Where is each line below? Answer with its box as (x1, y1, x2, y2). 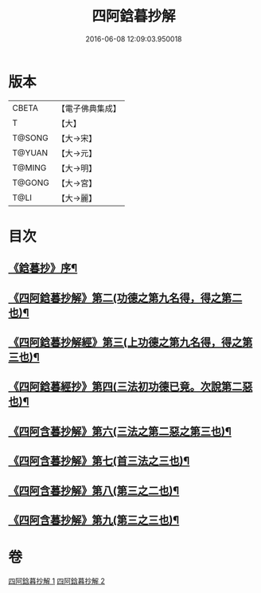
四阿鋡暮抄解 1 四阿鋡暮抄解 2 (8, 575, 106, 586)
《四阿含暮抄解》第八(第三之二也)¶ (8, 484, 180, 497)
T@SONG (12, 132, 49, 143)
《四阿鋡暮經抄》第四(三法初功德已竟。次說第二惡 (8, 380, 253, 394)
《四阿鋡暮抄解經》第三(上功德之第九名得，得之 (8, 336, 243, 349)
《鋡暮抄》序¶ (8, 261, 78, 275)
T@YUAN (12, 147, 49, 158)
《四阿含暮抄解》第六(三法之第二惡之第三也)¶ (8, 424, 232, 438)
